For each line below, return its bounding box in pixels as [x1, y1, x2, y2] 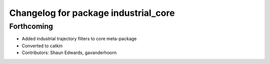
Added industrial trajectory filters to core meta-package [21, 36, 137, 42]
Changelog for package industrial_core [9, 7, 175, 18]
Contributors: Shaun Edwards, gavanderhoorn [21, 50, 117, 56]
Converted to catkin [21, 43, 62, 49]
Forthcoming [9, 22, 53, 31]
